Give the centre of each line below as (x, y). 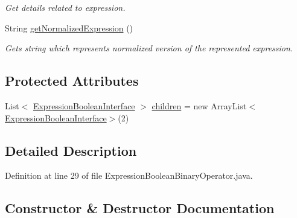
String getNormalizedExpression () (69, 27)
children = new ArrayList (199, 105)
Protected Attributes (72, 81)
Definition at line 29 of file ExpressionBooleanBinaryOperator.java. (129, 175)
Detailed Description (71, 150)
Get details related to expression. (65, 7)
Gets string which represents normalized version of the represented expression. (149, 48)
